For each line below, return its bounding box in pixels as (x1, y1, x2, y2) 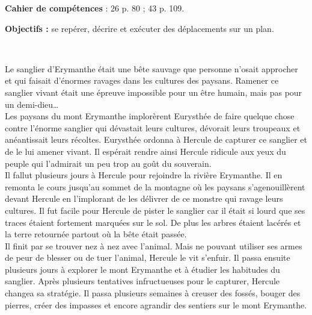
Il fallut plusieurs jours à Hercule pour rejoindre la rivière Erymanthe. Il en (5, 169, 283, 181)
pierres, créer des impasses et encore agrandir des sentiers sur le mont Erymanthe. (5, 298, 307, 311)
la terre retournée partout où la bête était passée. (5, 228, 187, 240)
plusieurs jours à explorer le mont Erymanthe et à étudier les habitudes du (5, 263, 280, 275)
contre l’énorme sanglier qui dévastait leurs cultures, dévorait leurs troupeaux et (5, 121, 301, 134)
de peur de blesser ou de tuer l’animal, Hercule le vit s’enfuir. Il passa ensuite (5, 251, 290, 264)
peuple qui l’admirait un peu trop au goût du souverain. (5, 157, 212, 169)
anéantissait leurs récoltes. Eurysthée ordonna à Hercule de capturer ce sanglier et (5, 133, 307, 146)
